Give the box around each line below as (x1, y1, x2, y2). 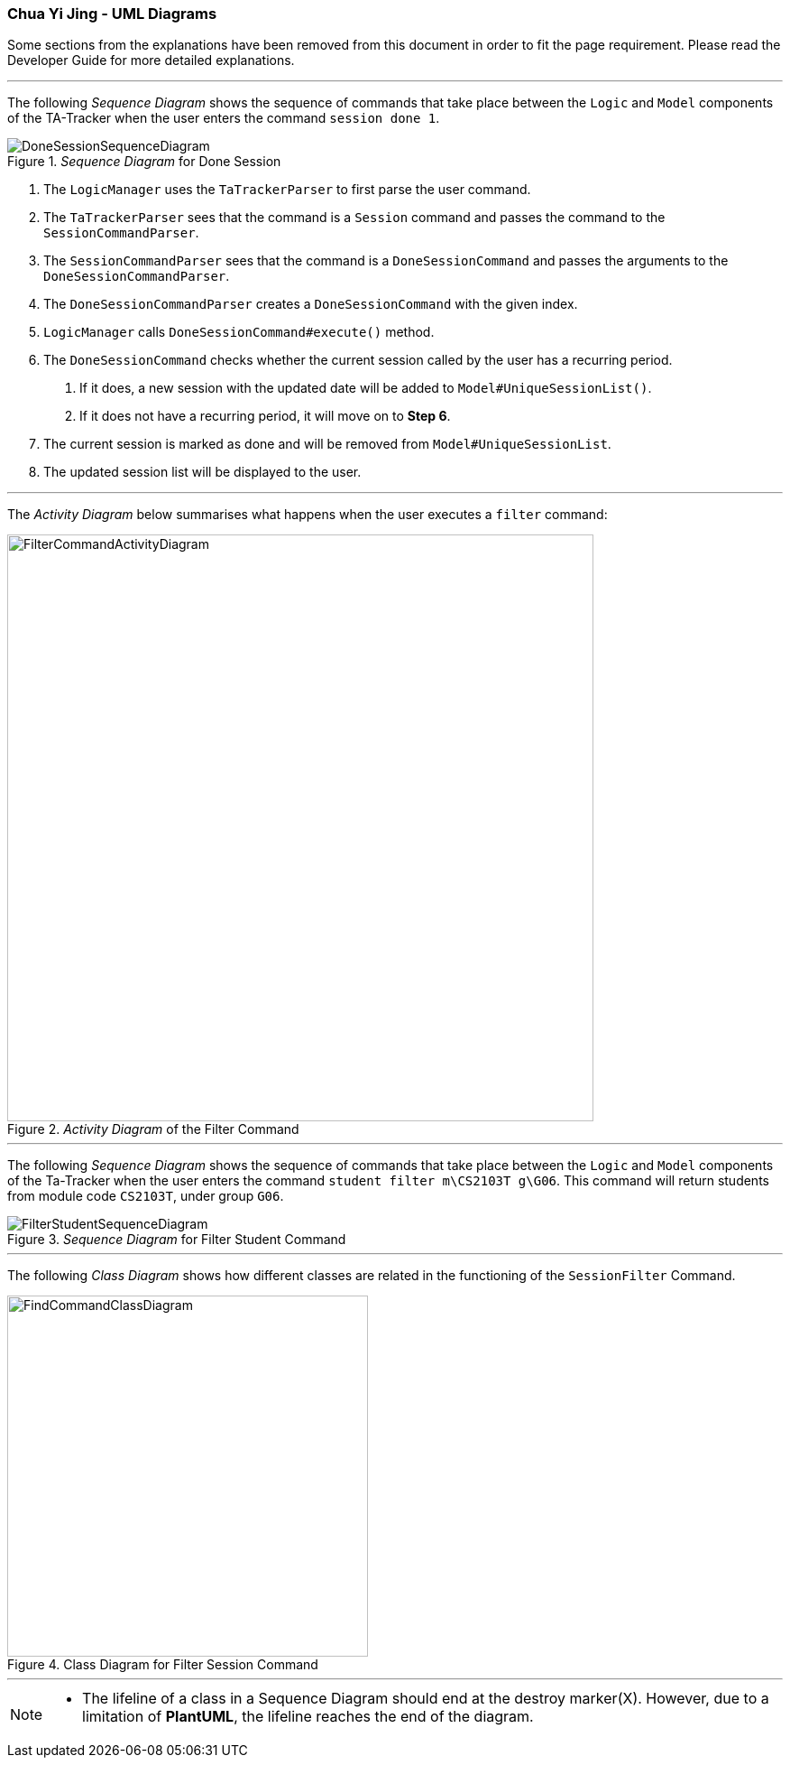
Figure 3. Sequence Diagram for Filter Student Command (7, 1231, 346, 1248)
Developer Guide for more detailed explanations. (7, 52, 295, 69)
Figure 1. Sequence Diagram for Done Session (7, 153, 281, 170)
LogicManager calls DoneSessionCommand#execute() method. (43, 324, 435, 340)
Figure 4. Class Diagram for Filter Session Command (7, 1657, 318, 1673)
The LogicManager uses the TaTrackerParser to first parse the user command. (43, 181, 531, 198)
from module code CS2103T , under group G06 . (7, 1188, 284, 1204)
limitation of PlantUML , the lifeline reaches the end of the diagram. (82, 1707, 534, 1726)
